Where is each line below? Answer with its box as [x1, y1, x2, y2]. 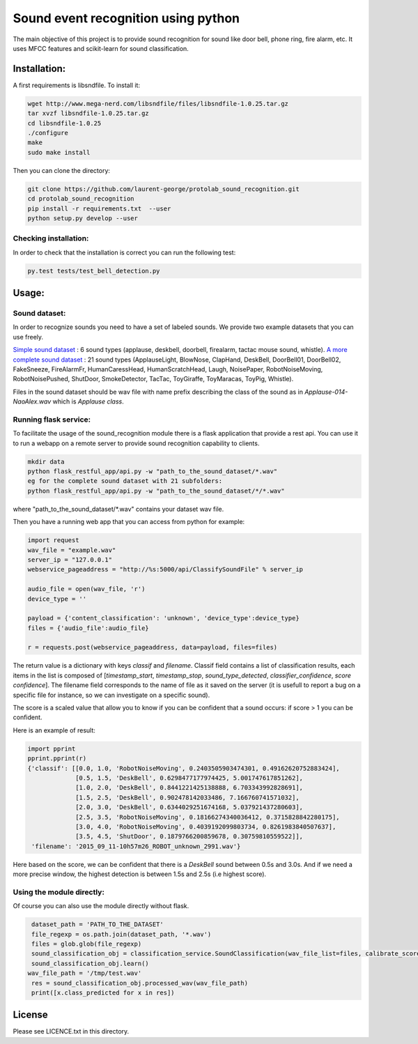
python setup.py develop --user [27, 214, 139, 222]
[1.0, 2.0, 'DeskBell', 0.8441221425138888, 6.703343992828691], [75, 784, 303, 792]
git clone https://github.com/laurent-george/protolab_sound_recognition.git [27, 185, 300, 193]
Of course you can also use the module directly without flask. [13, 902, 189, 910]
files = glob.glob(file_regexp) [31, 939, 142, 948]
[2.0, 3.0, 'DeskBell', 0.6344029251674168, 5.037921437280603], [75, 804, 303, 811]
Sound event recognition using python [13, 10, 240, 26]
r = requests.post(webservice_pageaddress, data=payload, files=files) [27, 643, 278, 652]
